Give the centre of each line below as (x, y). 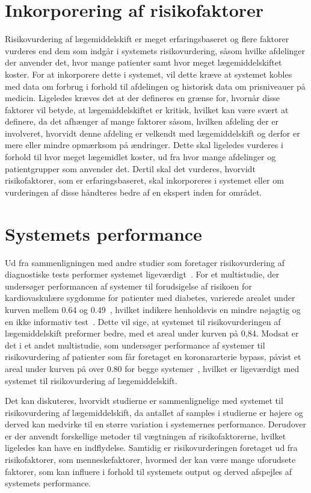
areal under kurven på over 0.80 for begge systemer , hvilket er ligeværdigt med (152, 368)
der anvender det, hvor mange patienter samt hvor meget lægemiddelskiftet (143, 62)
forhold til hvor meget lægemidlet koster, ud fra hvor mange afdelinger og (140, 157)
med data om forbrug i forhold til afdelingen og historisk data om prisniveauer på (155, 86)
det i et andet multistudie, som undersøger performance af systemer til (135, 345)
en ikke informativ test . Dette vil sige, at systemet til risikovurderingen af (143, 321)
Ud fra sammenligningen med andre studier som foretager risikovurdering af (145, 262)
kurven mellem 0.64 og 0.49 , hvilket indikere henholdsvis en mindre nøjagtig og (153, 309)
